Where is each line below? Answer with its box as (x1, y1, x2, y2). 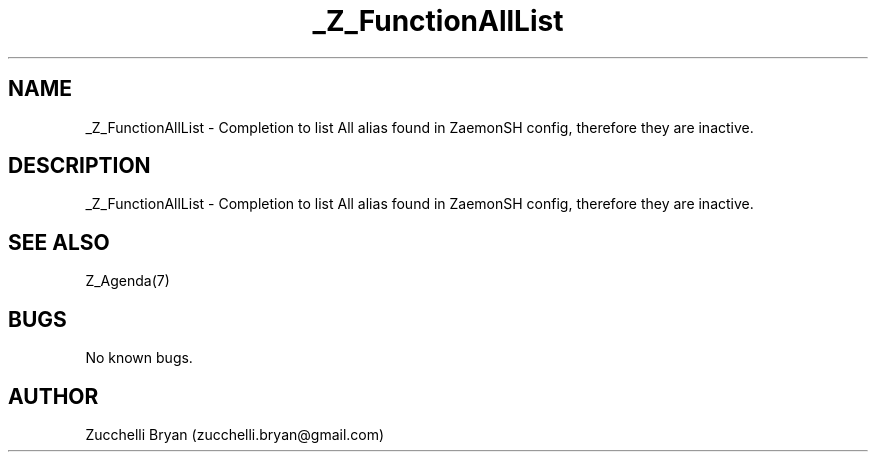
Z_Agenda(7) (85, 272, 170, 290)
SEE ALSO (8, 229, 110, 255)
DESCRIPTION (8, 153, 151, 179)
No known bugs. (85, 349, 193, 367)
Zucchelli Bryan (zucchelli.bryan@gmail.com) (85, 425, 385, 443)
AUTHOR (8, 383, 99, 409)
